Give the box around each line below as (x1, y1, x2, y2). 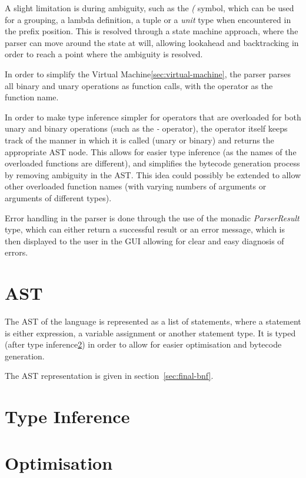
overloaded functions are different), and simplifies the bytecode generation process (5, 157, 300, 169)
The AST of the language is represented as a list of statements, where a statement (5, 315, 301, 327)
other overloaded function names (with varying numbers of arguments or (5, 180, 267, 192)
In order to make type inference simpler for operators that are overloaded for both (5, 110, 301, 123)
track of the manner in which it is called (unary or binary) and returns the (5, 133, 274, 146)
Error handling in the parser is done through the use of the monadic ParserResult (5, 211, 300, 224)
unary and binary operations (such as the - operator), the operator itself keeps (5, 122, 288, 135)
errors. (5, 246, 28, 258)
